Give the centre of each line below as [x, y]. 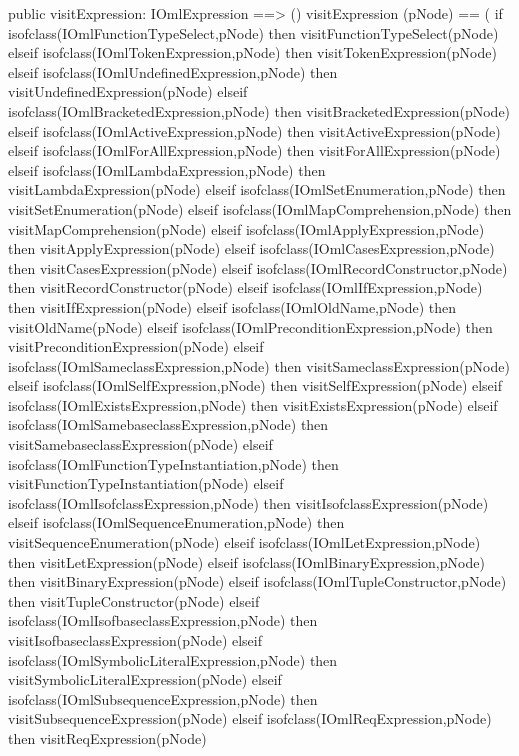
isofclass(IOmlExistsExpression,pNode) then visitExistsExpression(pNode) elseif [253, 404]
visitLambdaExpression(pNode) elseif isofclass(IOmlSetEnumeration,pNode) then [257, 189]
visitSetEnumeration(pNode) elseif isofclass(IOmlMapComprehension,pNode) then [260, 208]
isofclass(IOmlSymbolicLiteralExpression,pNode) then [173, 659]
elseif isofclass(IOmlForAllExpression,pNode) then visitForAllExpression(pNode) [254, 150]
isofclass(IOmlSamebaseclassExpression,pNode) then [168, 424]
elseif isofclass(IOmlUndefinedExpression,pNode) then [173, 71]
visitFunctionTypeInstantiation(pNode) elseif [146, 483]
